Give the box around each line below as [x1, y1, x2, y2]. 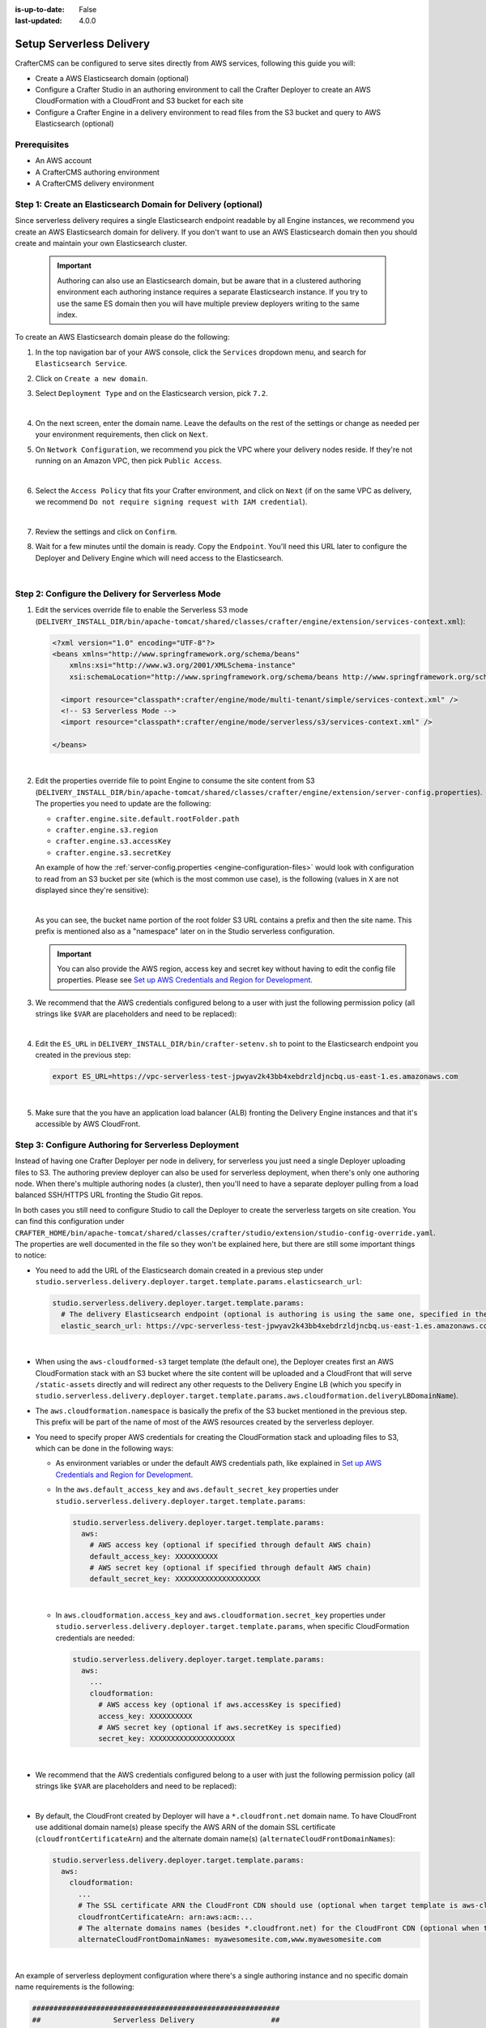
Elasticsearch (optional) [35, 118, 114, 129]
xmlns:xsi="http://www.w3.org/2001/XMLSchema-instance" [69, 661, 296, 670]
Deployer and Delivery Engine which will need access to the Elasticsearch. [35, 552, 283, 563]
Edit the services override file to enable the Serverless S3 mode [35, 605, 249, 615]
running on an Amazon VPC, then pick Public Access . [35, 455, 223, 466]
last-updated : [15, 16, 62, 26]
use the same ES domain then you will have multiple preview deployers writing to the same [57, 299, 360, 308]
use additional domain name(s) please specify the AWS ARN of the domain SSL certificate [35, 1822, 336, 1833]
